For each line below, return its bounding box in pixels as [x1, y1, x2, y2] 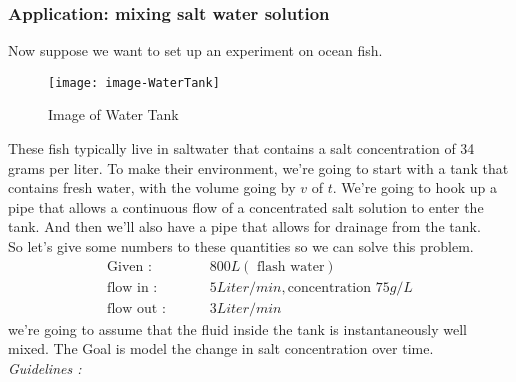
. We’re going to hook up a [332, 177, 497, 198]
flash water [257, 259, 325, 274]
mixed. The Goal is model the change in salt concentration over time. [8, 338, 434, 359]
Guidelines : [8, 357, 82, 378]
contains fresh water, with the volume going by [8, 177, 296, 198]
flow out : [107, 301, 166, 316]
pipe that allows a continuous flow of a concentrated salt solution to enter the [8, 196, 484, 217]
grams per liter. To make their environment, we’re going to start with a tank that [8, 157, 509, 178]
